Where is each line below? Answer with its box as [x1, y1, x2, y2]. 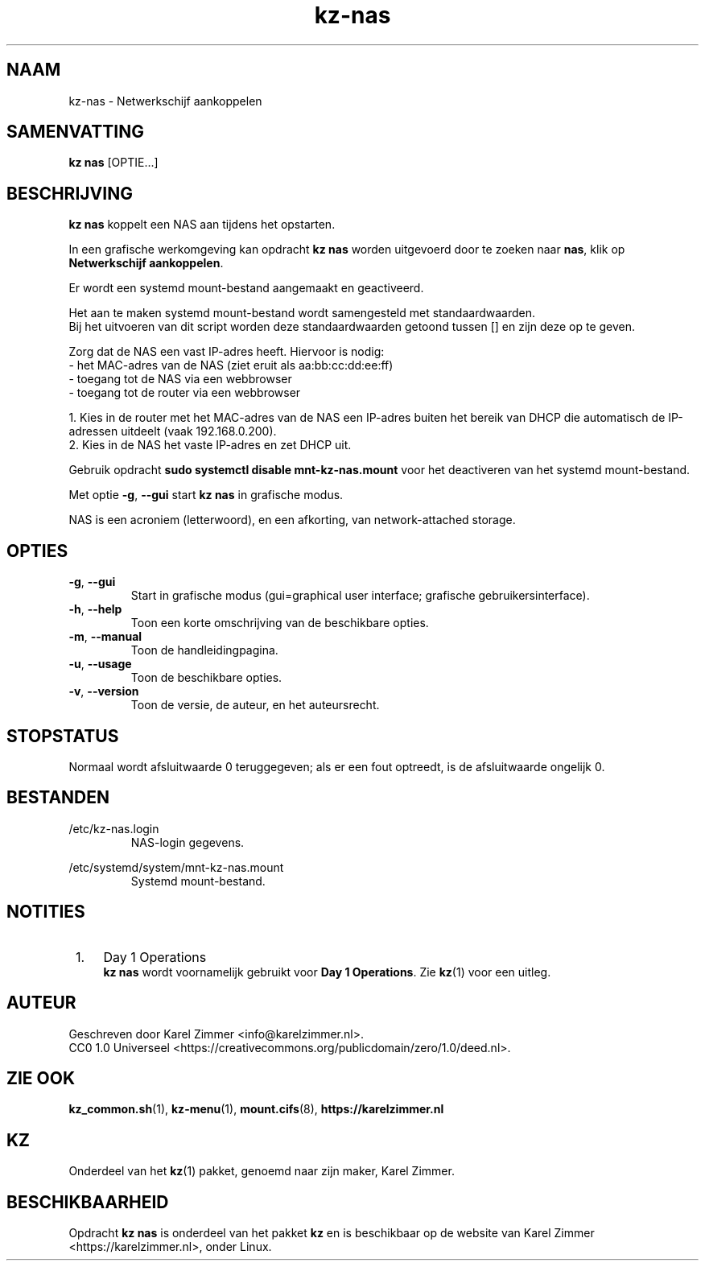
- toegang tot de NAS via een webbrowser [68, 372, 292, 386]
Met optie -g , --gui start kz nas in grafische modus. [68, 488, 344, 502]
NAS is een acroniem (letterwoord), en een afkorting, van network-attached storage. [68, 513, 516, 527]
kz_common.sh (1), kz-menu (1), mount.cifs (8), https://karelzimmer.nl [68, 1102, 444, 1116]
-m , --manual [68, 629, 142, 644]
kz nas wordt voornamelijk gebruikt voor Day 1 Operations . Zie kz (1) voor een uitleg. [103, 964, 551, 979]
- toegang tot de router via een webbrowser [68, 386, 301, 400]
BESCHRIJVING [6, 183, 133, 204]
